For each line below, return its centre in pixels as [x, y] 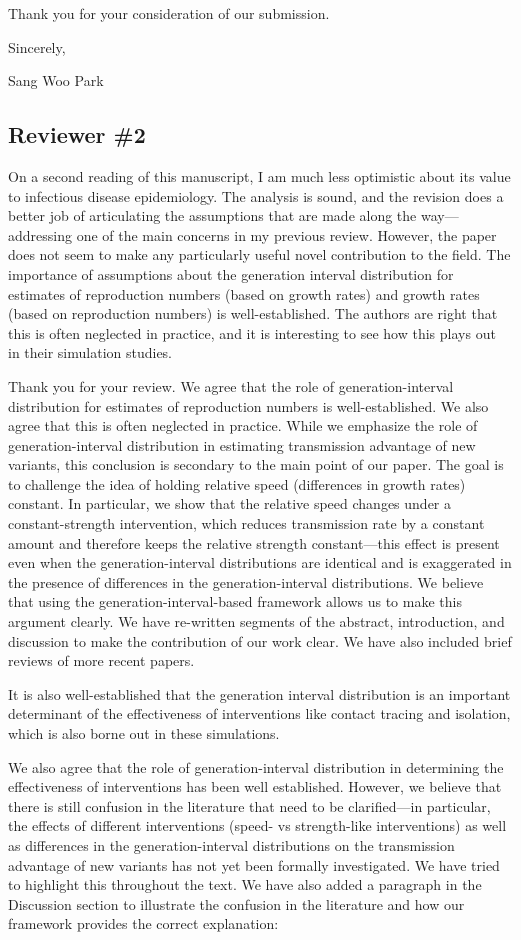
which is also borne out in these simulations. [144, 733]
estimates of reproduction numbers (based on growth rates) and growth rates [244, 293]
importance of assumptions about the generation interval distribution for [231, 273]
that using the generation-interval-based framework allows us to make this [235, 601]
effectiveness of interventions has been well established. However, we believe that [255, 786]
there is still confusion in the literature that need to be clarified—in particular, [249, 805]
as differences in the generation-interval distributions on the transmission [231, 844]
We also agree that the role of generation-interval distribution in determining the [256, 766]
